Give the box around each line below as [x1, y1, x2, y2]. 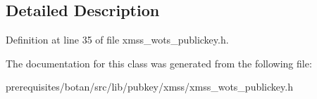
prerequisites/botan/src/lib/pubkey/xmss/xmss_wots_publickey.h [6, 79, 293, 94]
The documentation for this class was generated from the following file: [6, 55, 312, 70]
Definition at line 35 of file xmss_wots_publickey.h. [6, 32, 229, 47]
